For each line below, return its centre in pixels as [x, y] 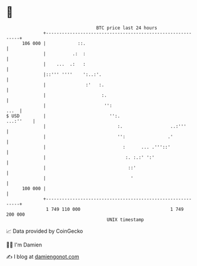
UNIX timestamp [125, 219]
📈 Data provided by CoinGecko [45, 231]
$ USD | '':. [63, 116]
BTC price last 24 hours [127, 28]
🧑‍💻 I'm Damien [24, 245]
